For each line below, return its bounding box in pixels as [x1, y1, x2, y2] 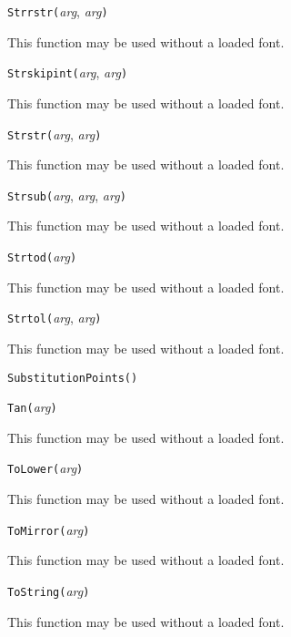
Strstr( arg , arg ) [7, 124, 102, 143]
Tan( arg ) [7, 397, 57, 416]
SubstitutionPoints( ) [7, 371, 138, 385]
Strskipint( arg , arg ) [7, 63, 128, 82]
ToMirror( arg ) [7, 519, 90, 539]
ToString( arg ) [7, 580, 90, 600]
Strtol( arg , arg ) [7, 308, 102, 327]
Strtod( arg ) [7, 247, 77, 265]
